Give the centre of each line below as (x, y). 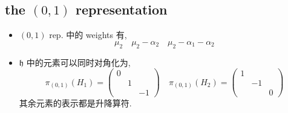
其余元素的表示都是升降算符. (75, 103)
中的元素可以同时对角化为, (78, 62)
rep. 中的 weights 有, (88, 35)
